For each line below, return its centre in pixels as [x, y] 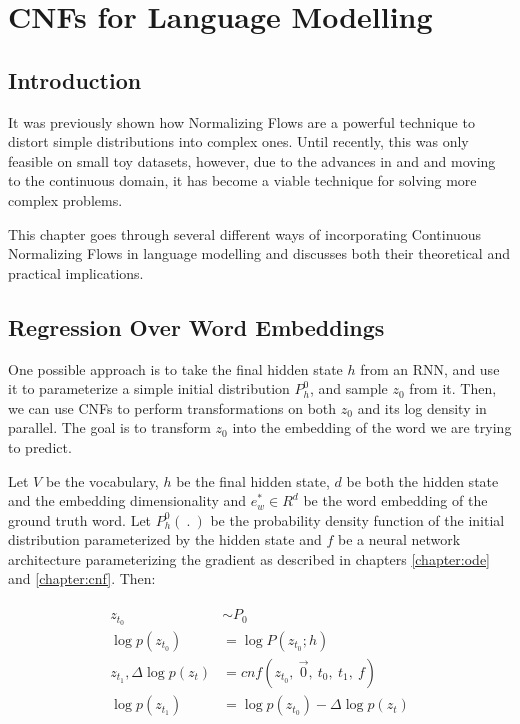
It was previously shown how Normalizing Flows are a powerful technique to [241, 121]
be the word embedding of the [395, 500]
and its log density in [422, 407]
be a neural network [399, 539]
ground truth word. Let [80, 519]
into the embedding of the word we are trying [372, 427]
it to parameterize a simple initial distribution [149, 388]
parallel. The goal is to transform [109, 427]
